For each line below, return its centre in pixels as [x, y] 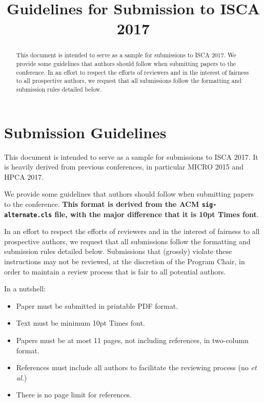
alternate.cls [28, 215]
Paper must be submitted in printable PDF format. [97, 305]
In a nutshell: [25, 289]
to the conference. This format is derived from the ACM [102, 204]
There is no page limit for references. [74, 395]
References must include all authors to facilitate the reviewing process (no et [136, 367]
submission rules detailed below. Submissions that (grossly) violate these [118, 251]
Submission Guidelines [85, 132]
